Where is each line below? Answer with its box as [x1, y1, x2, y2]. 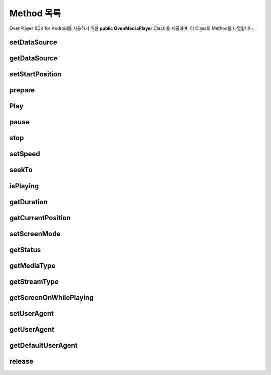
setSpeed [9, 150, 40, 158]
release [9, 357, 34, 365]
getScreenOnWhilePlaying [9, 293, 94, 302]
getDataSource [9, 54, 58, 63]
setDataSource [9, 38, 57, 47]
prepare [9, 86, 35, 95]
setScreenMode [9, 229, 61, 238]
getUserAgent [9, 325, 55, 334]
